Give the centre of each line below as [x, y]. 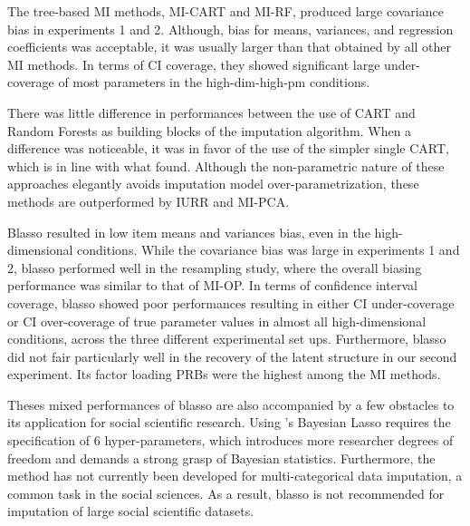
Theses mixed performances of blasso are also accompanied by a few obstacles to [231, 404]
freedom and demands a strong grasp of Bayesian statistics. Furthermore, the [221, 458]
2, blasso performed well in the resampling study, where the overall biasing [215, 267]
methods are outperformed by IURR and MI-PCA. [149, 201]
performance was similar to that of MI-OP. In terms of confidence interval [212, 285]
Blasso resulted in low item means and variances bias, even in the [189, 232]
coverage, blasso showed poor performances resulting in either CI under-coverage [231, 302]
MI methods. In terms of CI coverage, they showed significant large [194, 64]
